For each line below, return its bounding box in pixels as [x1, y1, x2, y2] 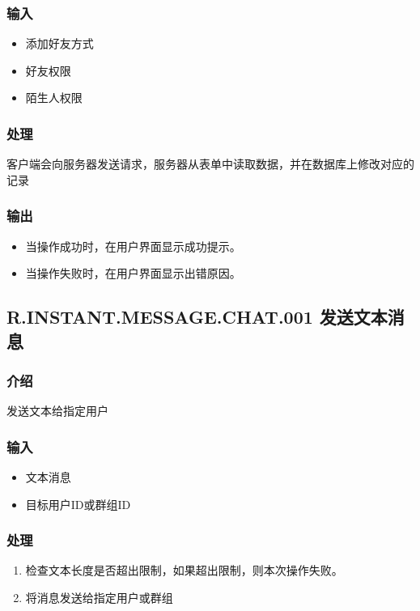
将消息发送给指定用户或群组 [25, 589, 173, 606]
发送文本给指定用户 [6, 402, 108, 419]
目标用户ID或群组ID [25, 495, 131, 512]
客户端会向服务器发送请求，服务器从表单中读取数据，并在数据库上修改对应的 [6, 155, 414, 172]
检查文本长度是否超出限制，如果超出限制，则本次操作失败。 [25, 562, 343, 579]
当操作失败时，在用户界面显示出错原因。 [25, 265, 241, 282]
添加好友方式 [25, 35, 94, 52]
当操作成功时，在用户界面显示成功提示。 [25, 237, 241, 254]
